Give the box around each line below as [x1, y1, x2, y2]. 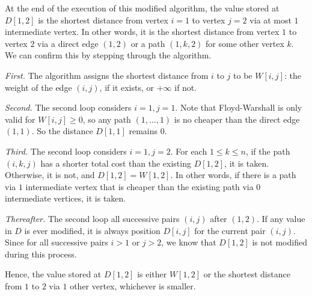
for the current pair [194, 224, 266, 236]
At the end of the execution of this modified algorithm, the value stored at [5, 2, 280, 14]
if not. [174, 81, 197, 93]
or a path [130, 37, 165, 49]
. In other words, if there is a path [170, 168, 296, 181]
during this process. [5, 247, 77, 260]
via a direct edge [37, 37, 99, 49]
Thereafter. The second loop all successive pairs [5, 212, 180, 224]
